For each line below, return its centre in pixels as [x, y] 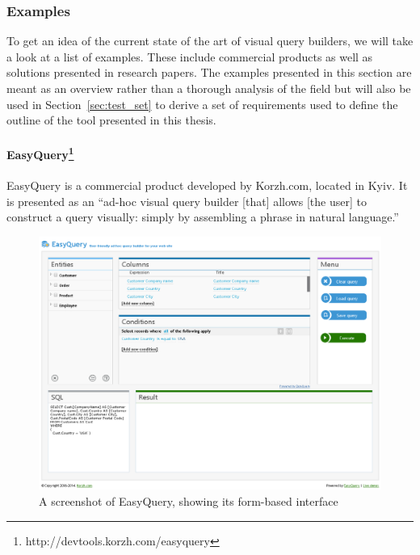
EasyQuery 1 [40, 153]
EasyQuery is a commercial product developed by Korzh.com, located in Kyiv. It [207, 185]
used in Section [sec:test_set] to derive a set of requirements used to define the [202, 104]
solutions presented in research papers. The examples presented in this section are [209, 72]
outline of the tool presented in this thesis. [111, 120]
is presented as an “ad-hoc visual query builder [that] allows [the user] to [187, 201]
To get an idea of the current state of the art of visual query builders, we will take [210, 41]
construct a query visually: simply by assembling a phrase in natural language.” [203, 217]
